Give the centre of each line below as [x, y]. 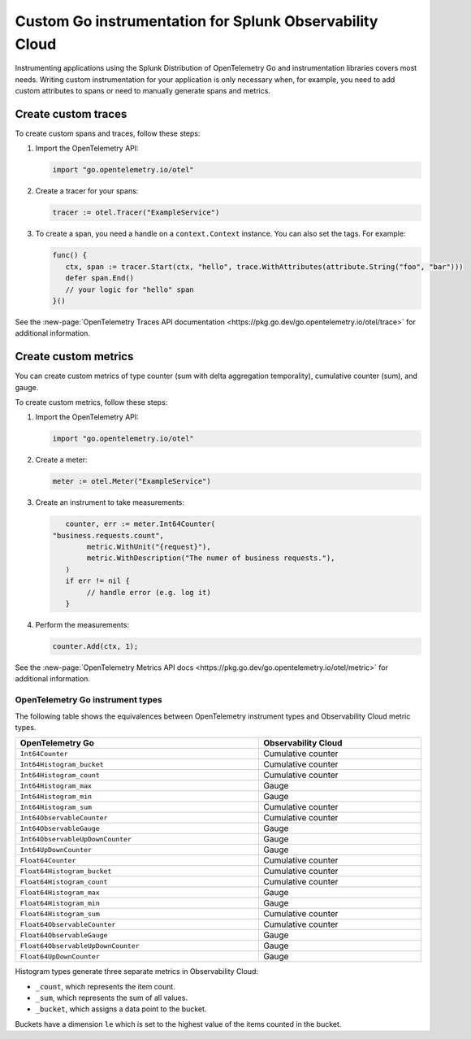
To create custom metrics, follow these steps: [91, 402]
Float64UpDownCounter [60, 956]
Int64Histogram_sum [56, 807]
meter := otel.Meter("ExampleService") [132, 481]
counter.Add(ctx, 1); [95, 646]
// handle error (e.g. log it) [149, 592]
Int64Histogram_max [56, 786]
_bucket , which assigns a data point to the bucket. [121, 1009]
